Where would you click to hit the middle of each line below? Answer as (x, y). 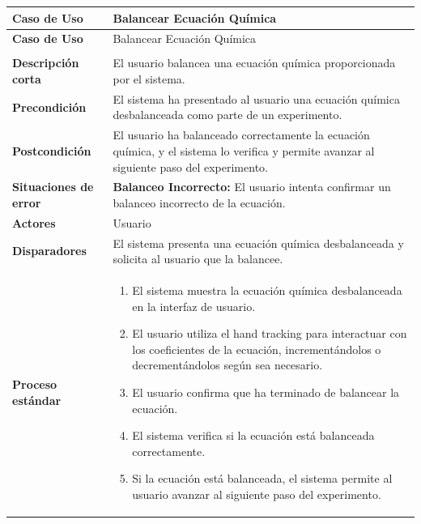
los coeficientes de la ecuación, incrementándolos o (257, 349)
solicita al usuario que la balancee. (198, 259)
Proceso (35, 384)
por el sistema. (149, 79)
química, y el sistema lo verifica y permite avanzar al (244, 150)
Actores (34, 222)
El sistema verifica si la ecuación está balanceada (253, 435)
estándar (37, 400)
